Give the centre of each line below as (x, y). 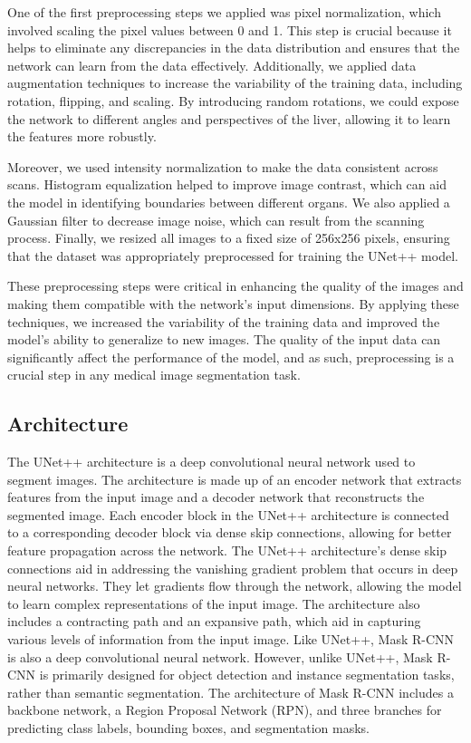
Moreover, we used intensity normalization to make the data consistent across (223, 166)
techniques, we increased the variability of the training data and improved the (224, 321)
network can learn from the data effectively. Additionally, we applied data (212, 65)
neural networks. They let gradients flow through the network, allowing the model (235, 586)
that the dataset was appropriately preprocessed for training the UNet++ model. (233, 255)
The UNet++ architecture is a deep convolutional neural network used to (211, 462)
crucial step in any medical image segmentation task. (154, 375)
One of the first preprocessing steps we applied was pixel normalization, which (224, 12)
